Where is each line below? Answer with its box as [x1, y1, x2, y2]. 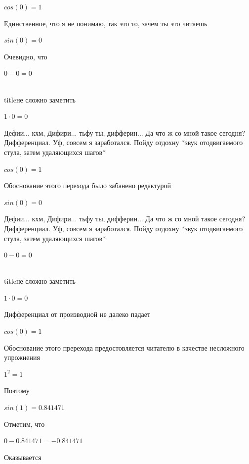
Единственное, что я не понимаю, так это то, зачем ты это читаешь [4, 18, 207, 28]
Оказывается [4, 452, 41, 462]
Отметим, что [4, 418, 45, 429]
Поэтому [4, 385, 30, 396]
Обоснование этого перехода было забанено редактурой [4, 180, 171, 191]
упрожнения [4, 352, 40, 362]
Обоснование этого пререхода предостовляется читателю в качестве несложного [4, 342, 245, 353]
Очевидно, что [4, 51, 47, 61]
